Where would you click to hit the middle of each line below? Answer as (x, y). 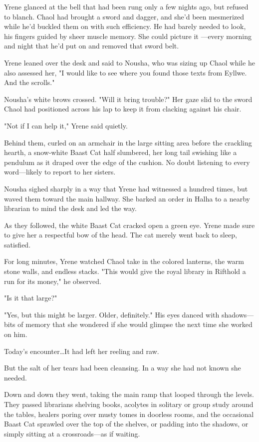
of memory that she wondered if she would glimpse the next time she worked (135, 324)
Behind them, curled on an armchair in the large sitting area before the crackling (128, 142)
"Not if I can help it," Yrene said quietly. (66, 125)
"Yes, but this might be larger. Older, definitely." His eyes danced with (112, 314)
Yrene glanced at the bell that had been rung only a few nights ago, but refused (126, 6)
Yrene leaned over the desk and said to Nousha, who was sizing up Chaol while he (129, 62)
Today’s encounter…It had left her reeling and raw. (82, 351)
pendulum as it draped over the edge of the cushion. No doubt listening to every (127, 162)
